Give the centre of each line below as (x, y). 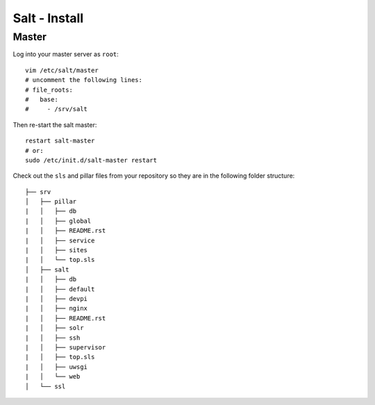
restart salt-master (60, 141)
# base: (42, 99)
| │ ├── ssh (53, 338)
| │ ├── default (60, 289)
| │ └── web (53, 377)
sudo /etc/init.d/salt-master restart (91, 160)
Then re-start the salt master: (55, 124)
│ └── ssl (45, 386)
